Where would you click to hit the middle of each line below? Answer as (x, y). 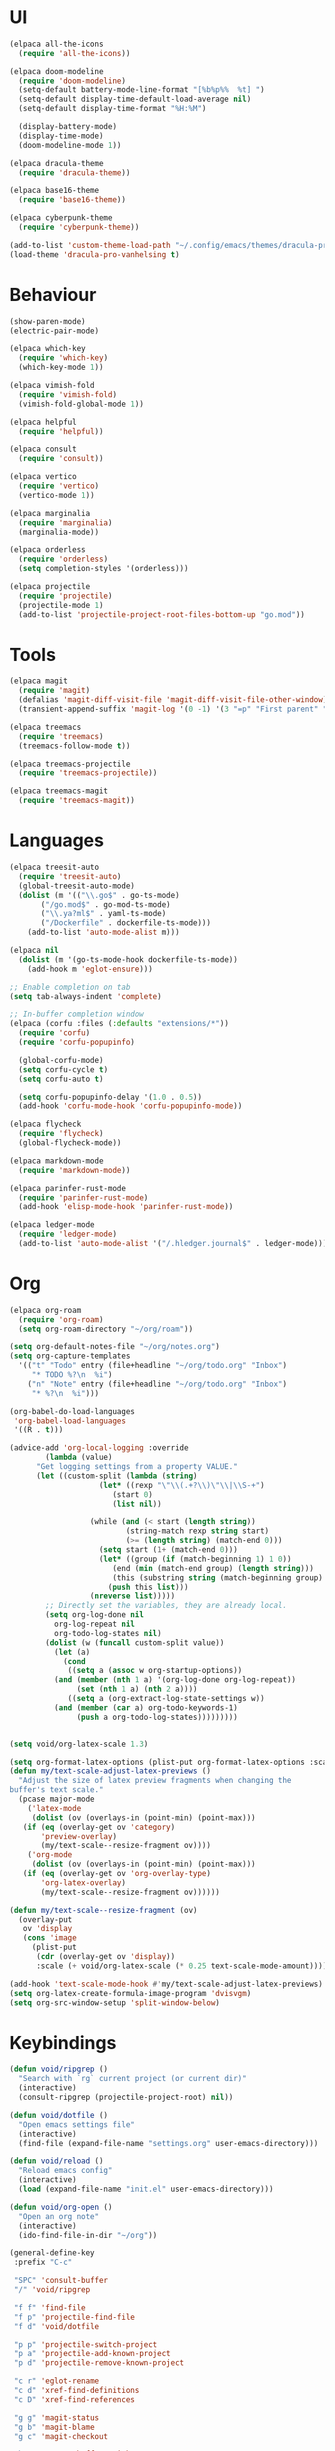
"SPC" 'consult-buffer (61, 2281)
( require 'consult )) (61, 459)
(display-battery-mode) (67, 127)
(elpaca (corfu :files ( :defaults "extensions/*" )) (119, 1024)
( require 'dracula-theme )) (74, 172)
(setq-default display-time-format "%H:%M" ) (112, 109)
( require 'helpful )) (61, 431)
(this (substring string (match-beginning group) (218, 1577)
